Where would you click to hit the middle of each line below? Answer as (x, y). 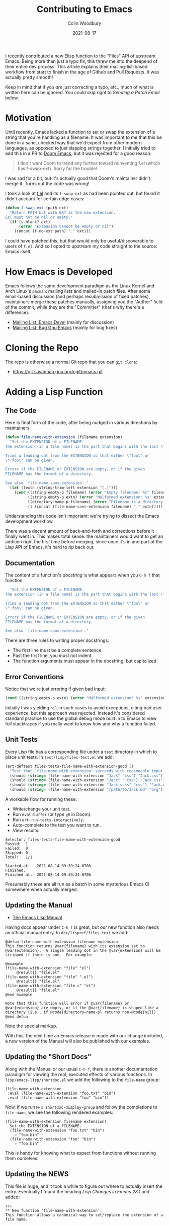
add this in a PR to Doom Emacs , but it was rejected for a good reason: (78, 153)
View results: (26, 831)
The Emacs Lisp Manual (37, 917)
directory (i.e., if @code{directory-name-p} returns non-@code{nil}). (82, 1012)
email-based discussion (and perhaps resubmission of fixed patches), (78, 297)
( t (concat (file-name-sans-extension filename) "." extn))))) (95, 507)
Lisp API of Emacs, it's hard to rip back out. (50, 547)
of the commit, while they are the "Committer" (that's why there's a (75, 307)
